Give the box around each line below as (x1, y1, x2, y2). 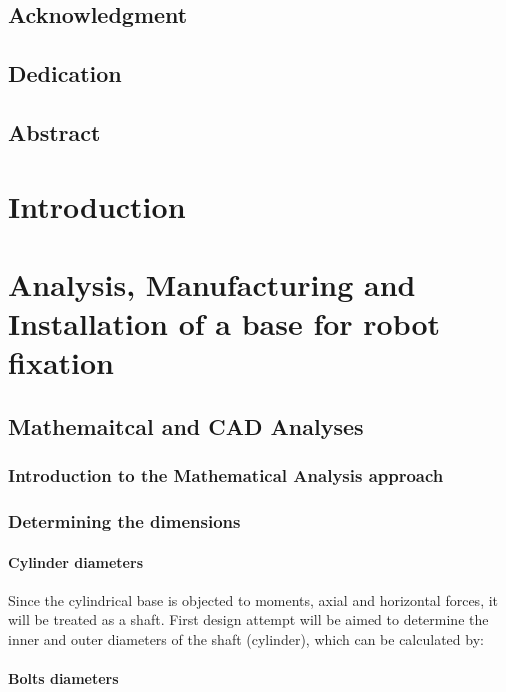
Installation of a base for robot (8, 303, 441, 344)
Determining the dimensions (8, 509, 241, 534)
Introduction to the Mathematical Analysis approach (8, 463, 444, 488)
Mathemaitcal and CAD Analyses (8, 410, 364, 441)
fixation (8, 342, 114, 383)
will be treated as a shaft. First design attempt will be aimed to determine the (8, 609, 489, 630)
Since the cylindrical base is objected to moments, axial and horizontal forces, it (8, 589, 499, 610)
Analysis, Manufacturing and (8, 263, 416, 304)
